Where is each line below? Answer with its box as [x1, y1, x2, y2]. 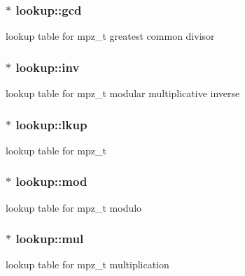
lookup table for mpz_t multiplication [6, 257, 169, 272]
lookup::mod [15, 173, 87, 190]
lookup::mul [15, 230, 84, 247]
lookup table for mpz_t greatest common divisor [6, 29, 215, 43]
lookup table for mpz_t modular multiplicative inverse [6, 86, 240, 101]
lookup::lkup [15, 115, 87, 133]
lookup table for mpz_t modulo [6, 200, 142, 215]
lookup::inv [15, 58, 80, 75]
